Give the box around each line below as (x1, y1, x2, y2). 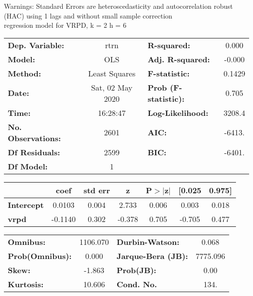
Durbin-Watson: (116, 236, 180, 247)
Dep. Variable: (8, 39, 64, 51)
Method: (8, 67, 41, 79)
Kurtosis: (8, 278, 44, 290)
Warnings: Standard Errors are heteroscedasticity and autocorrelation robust (4, 1, 233, 11)
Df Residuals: (8, 146, 60, 158)
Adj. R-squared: (147, 53, 210, 65)
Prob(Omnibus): (8, 250, 72, 261)
